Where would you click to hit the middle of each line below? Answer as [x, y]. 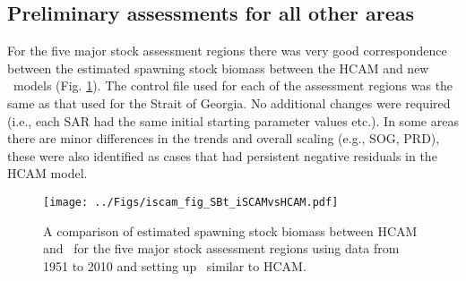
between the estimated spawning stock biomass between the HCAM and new [218, 68]
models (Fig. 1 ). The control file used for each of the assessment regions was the [233, 85]
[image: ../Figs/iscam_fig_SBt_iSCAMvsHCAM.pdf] [191, 202]
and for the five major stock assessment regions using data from [221, 248]
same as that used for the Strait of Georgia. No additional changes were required [229, 102]
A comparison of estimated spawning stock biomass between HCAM [230, 230]
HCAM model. [47, 173]
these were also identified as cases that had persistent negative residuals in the [222, 155]
